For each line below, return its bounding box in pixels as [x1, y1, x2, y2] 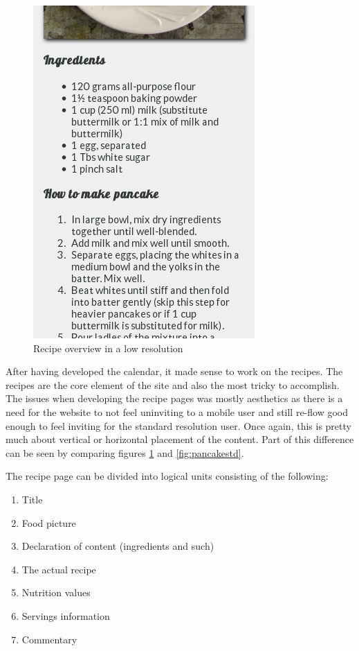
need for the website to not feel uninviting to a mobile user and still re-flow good [6, 404, 349, 419]
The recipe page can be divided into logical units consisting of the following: [6, 469, 329, 483]
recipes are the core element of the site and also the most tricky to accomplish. [6, 377, 340, 392]
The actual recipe [21, 562, 96, 576]
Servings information [21, 608, 110, 623]
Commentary [21, 632, 77, 646]
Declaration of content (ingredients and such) [21, 539, 214, 553]
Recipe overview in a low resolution [33, 340, 183, 355]
